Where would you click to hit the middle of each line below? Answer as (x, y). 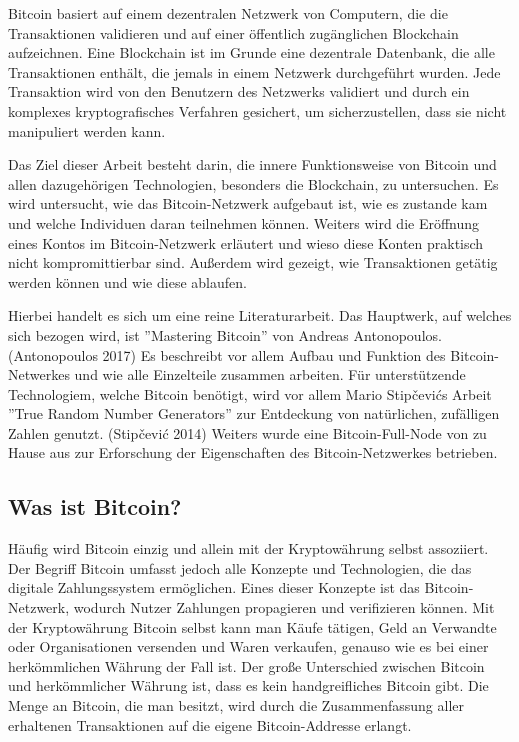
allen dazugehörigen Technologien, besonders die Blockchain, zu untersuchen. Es (253, 183)
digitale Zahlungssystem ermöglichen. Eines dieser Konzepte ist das (214, 587)
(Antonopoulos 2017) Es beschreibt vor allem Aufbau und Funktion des (227, 354)
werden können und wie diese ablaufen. (127, 281)
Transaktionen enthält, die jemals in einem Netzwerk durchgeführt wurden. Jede (254, 71)
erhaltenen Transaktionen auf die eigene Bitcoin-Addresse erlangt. (210, 724)
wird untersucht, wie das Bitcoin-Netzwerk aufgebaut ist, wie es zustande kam (248, 203)
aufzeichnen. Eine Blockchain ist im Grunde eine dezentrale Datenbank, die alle (251, 52)
